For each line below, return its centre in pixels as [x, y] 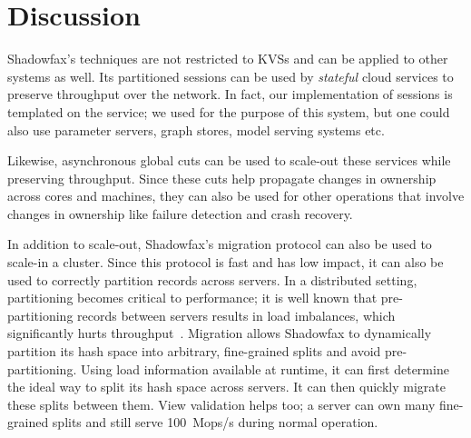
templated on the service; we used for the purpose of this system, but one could [229, 111]
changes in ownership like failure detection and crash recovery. [180, 213]
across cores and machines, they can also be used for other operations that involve [236, 196]
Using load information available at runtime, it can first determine [265, 368]
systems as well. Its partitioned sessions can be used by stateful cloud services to [231, 76]
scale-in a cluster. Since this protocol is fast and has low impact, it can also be [226, 262]
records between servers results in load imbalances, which [236, 315]
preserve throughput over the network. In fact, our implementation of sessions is [230, 94]
